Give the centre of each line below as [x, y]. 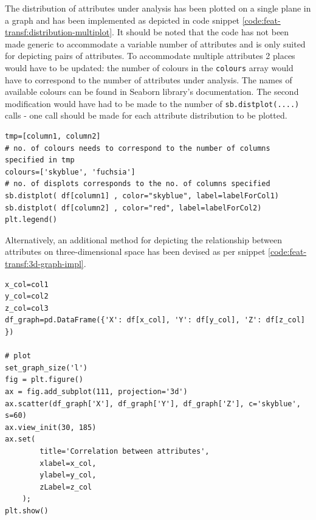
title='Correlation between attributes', [125, 451]
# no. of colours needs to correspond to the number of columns [138, 148]
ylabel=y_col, [68, 475]
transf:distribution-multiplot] [59, 32]
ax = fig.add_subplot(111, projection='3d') [96, 391]
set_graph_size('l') [46, 368]
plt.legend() [31, 220]
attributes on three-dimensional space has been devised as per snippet [135, 251]
